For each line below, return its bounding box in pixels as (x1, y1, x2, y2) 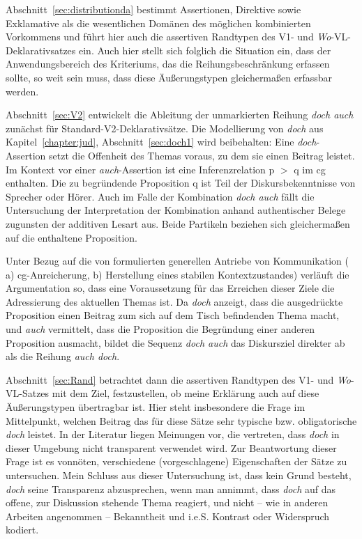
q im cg (294, 162, 326, 176)
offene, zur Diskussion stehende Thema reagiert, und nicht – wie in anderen (6, 495, 329, 510)
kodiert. (6, 522, 39, 537)
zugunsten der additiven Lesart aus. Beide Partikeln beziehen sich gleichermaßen (6, 216, 350, 231)
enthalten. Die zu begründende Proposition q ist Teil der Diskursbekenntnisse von (6, 175, 356, 190)
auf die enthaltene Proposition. (6, 230, 137, 244)
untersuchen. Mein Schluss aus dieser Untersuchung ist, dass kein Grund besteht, (6, 468, 352, 482)
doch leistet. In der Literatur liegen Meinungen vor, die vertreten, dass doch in (6, 427, 340, 442)
